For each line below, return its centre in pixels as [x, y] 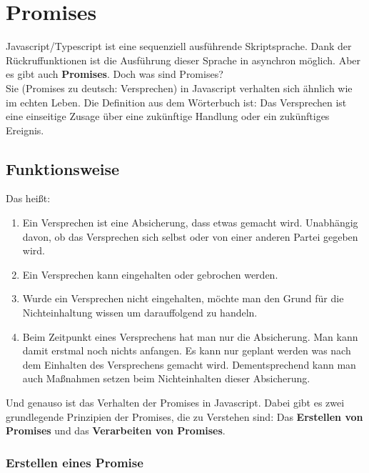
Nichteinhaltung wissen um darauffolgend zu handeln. [140, 313]
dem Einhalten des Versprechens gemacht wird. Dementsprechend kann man [189, 364]
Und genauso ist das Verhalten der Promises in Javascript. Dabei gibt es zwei [175, 403]
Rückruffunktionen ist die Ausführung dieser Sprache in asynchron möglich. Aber [183, 60]
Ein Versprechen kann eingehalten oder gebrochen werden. [150, 274]
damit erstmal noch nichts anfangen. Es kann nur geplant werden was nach [187, 350]
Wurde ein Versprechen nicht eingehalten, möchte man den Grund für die [183, 298]
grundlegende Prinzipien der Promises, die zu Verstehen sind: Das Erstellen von [184, 416]
